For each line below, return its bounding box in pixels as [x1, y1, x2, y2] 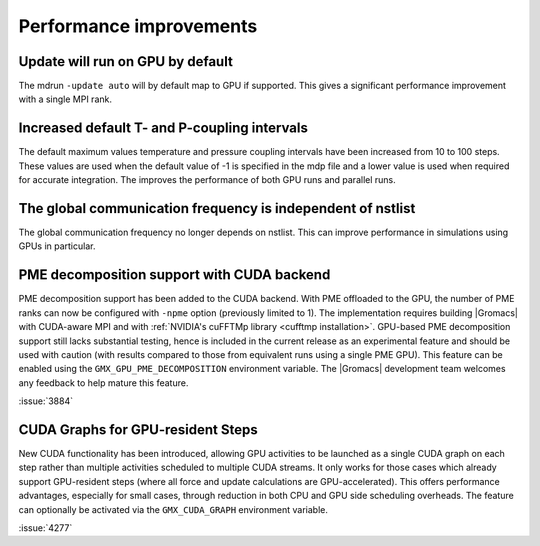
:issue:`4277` [18, 521, 73, 534]
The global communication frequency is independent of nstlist [18, 200, 416, 217]
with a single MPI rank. [18, 93, 112, 105]
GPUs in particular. [18, 240, 96, 252]
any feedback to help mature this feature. [18, 376, 189, 389]
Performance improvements [18, 15, 258, 37]
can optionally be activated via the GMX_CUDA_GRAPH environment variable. [18, 503, 329, 515]
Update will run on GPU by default [18, 53, 234, 70]
